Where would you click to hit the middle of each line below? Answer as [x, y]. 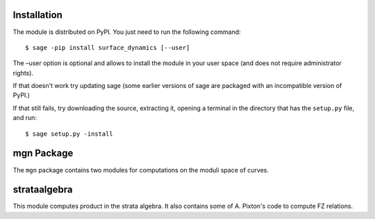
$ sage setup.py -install [69, 134]
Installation [37, 15]
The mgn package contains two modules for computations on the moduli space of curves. [141, 170]
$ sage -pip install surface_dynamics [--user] [108, 47]
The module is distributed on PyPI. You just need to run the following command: [127, 32]
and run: [25, 118]
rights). [23, 73]
